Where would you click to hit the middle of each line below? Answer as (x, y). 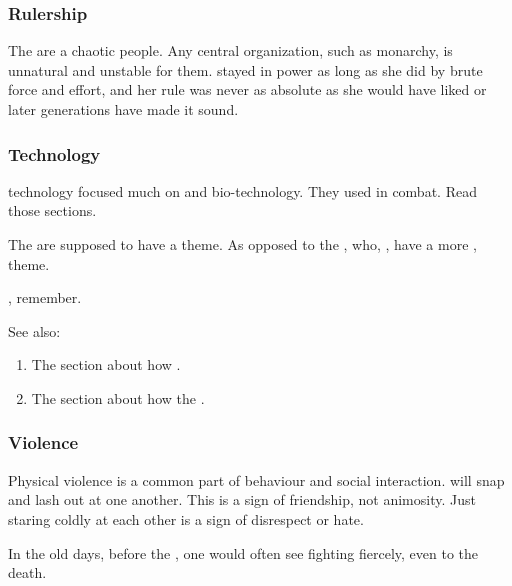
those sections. (52, 210)
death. (27, 572)
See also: (34, 330)
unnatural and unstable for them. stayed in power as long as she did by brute (245, 69)
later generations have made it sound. (123, 109)
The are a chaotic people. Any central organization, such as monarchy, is (230, 50)
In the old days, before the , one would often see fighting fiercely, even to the (243, 552)
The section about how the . (118, 397)
